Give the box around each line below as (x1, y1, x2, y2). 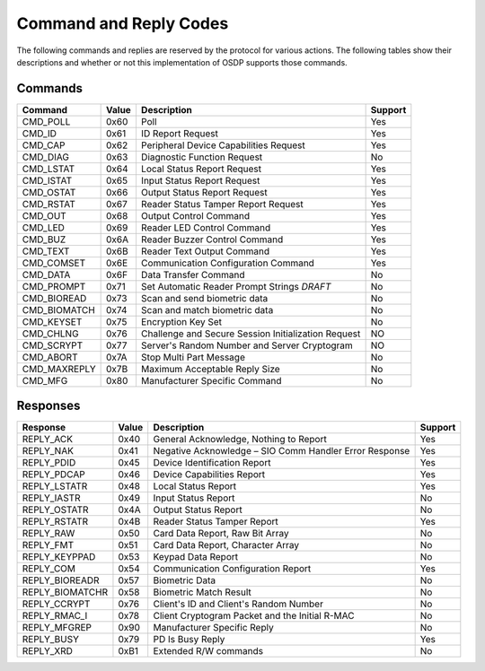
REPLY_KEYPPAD (22, 551, 96, 563)
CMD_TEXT (22, 245, 70, 257)
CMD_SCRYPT (22, 339, 84, 352)
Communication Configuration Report (153, 562, 312, 575)
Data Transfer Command (140, 268, 246, 281)
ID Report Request (140, 126, 219, 139)
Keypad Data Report (153, 551, 238, 563)
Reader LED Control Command (140, 221, 271, 233)
